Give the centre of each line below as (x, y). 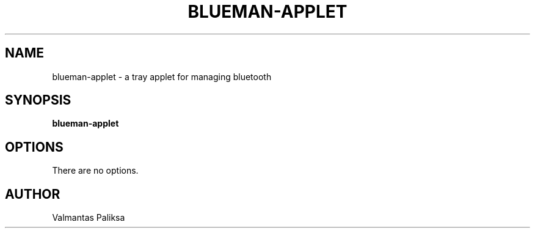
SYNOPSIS (38, 100)
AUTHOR (33, 194)
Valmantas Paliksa (89, 218)
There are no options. (95, 171)
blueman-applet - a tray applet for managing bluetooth (162, 76)
